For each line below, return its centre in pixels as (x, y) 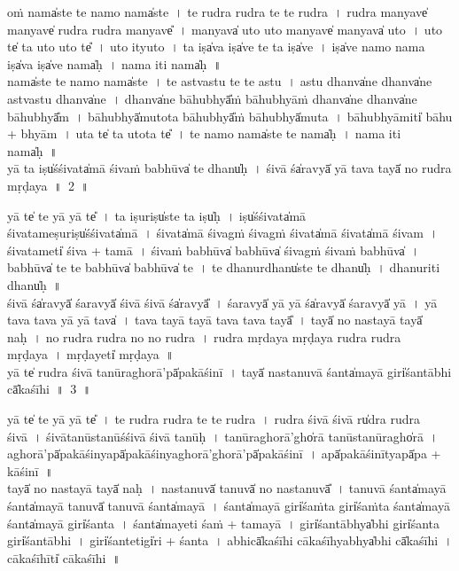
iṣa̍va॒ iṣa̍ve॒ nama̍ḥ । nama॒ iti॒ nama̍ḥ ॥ (114, 63)
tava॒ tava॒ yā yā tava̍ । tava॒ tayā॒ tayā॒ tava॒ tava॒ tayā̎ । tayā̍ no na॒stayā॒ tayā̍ (215, 320)
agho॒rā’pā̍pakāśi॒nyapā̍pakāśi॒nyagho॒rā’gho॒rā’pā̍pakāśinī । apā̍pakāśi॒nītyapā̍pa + (224, 454)
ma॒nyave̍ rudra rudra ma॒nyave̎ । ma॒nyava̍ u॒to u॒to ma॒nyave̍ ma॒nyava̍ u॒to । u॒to (225, 29)
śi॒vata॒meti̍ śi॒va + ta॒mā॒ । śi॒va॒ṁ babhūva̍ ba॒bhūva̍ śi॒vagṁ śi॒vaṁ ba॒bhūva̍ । (214, 250)
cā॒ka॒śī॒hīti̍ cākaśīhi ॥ (64, 557)
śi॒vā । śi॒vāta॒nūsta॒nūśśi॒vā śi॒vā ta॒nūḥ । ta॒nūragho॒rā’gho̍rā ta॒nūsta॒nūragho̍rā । (223, 436)
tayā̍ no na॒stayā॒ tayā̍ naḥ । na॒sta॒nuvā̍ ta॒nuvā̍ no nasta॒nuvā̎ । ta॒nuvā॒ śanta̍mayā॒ (227, 488)
